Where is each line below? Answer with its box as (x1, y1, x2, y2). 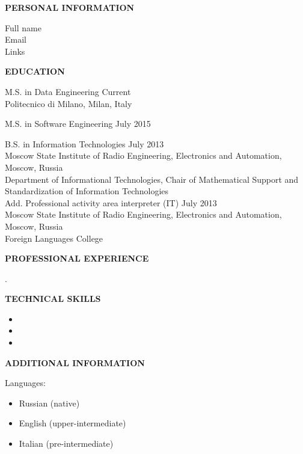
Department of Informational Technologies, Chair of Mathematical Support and (5, 173, 299, 185)
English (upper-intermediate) (19, 417, 126, 429)
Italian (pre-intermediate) (19, 437, 114, 450)
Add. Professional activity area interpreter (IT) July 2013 (5, 196, 217, 209)
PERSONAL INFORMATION (5, 1, 135, 13)
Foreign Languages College (5, 232, 103, 244)
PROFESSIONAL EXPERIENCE (5, 252, 149, 265)
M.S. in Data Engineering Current (5, 85, 131, 97)
